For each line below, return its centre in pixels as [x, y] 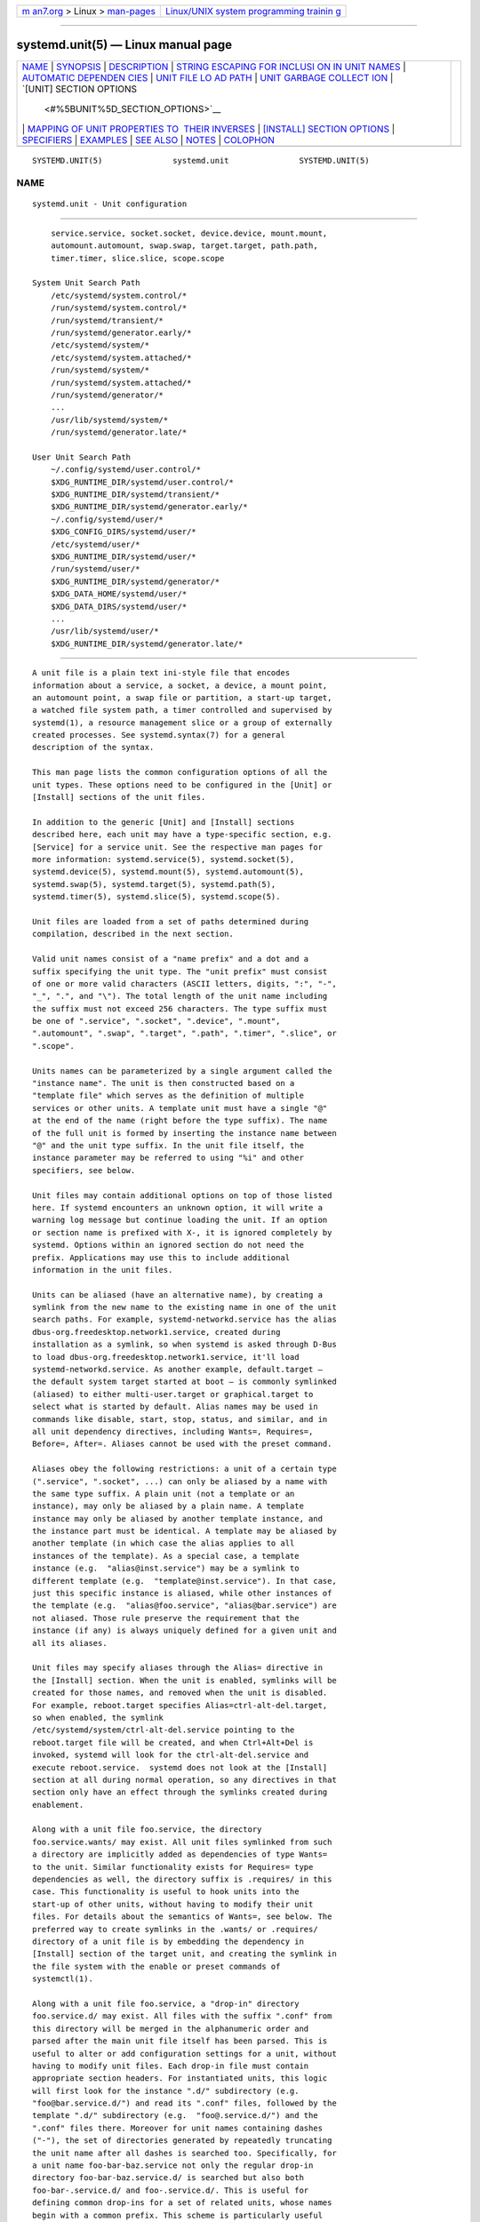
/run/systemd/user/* [95, 569]
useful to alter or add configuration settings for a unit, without [184, 2054]
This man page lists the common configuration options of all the [180, 772]
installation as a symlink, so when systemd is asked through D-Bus [184, 1345]
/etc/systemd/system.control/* [119, 295]
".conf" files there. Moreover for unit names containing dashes [178, 2128]
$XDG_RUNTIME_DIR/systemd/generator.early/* [149, 507]
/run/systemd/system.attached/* [121, 383]
